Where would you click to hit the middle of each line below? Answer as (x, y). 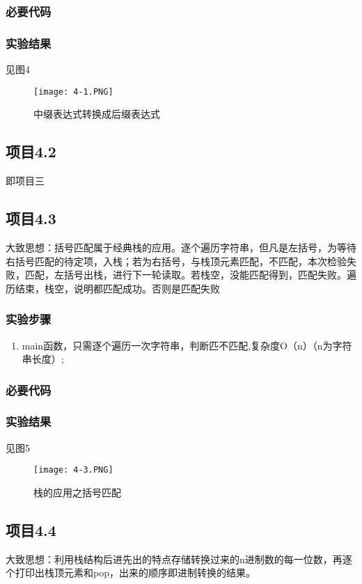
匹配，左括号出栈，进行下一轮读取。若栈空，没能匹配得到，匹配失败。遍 (190, 275)
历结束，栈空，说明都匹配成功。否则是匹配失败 (113, 288)
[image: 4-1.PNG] (73, 92)
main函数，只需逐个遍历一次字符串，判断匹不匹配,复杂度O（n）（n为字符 (187, 345)
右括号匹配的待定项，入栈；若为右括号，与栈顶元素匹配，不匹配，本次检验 (176, 261)
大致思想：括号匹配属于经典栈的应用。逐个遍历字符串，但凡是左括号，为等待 (181, 247)
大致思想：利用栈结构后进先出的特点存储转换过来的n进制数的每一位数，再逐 (179, 559)
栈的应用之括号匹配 (77, 492)
